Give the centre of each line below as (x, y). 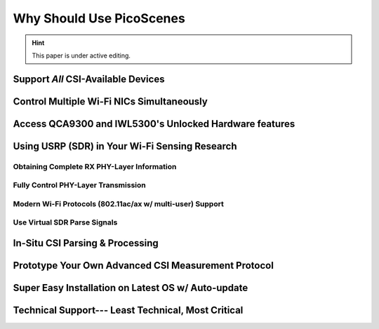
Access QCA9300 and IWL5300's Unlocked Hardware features (154, 124)
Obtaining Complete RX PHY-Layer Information (95, 166)
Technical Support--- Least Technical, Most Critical (128, 310)
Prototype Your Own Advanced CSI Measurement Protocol (143, 266)
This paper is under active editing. (81, 55)
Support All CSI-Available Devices (89, 79)
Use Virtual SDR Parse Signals (65, 222)
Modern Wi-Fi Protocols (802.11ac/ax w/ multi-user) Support (118, 203)
